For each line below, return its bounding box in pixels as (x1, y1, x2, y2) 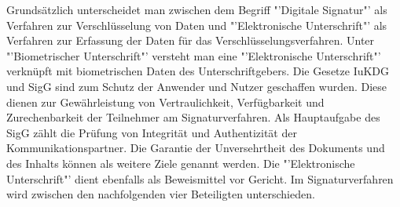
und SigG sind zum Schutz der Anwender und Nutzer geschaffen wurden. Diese (6, 78, 387, 94)
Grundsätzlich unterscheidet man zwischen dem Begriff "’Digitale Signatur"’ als (6, 2, 387, 17)
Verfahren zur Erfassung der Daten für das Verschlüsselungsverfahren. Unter (6, 32, 375, 49)
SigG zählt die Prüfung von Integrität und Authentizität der (6, 124, 297, 140)
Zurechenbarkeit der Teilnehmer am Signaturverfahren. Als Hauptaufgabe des (6, 109, 380, 125)
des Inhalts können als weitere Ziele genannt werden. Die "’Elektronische (6, 154, 355, 171)
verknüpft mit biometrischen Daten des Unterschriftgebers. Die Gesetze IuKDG (6, 63, 390, 79)
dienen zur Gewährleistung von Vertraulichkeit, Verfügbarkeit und (6, 93, 325, 110)
